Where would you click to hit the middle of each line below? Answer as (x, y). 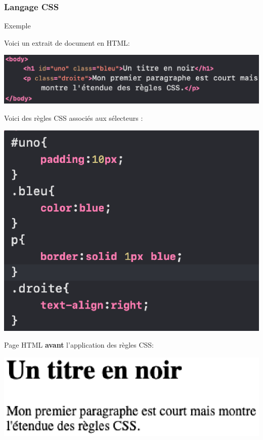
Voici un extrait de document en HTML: (67, 42)
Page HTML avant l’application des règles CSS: (79, 345)
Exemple (17, 26)
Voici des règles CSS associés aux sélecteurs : (74, 117)
